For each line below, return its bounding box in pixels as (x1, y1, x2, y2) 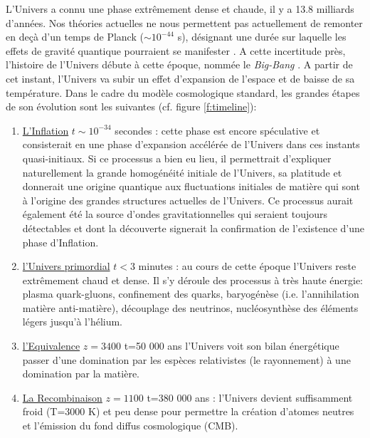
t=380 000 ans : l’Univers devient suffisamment (147, 390, 353, 405)
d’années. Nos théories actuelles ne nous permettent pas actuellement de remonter (6, 15, 363, 30)
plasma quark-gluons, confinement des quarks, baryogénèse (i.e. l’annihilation (22, 286, 359, 301)
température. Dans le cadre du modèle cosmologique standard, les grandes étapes (6, 85, 360, 100)
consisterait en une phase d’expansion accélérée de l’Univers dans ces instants (22, 137, 360, 152)
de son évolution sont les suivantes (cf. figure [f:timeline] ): (6, 99, 257, 114)
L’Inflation (22, 122, 69, 137)
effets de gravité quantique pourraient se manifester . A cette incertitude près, (6, 43, 346, 58)
